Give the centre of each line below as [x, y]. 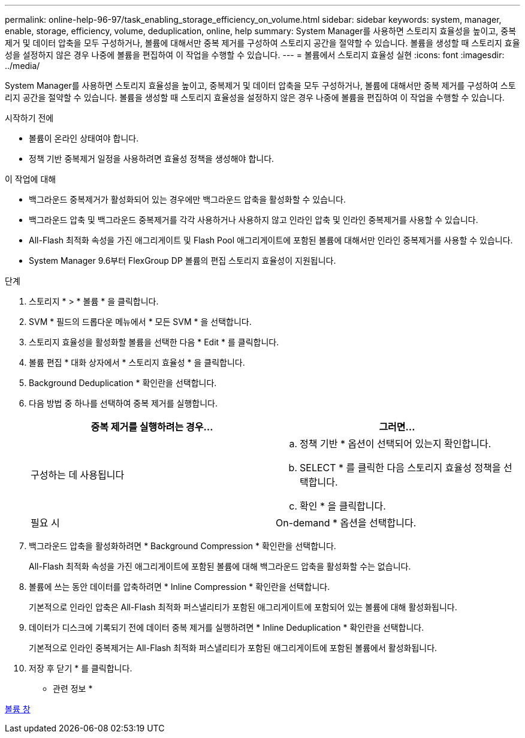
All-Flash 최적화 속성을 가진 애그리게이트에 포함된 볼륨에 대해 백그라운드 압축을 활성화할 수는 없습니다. [220, 566]
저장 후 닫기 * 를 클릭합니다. [81, 668]
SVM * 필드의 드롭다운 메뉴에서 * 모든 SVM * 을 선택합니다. [140, 322]
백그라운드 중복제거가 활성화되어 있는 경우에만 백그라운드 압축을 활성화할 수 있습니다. [187, 199]
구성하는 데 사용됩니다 [78, 475]
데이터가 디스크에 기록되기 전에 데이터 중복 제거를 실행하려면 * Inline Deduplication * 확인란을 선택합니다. [227, 627]
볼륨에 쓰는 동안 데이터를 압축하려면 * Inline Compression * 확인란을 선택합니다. [179, 587]
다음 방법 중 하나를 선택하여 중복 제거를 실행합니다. [123, 403]
